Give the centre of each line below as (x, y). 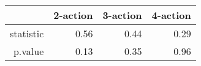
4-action (171, 15)
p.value (28, 51)
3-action (122, 15)
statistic (27, 33)
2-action (73, 15)
